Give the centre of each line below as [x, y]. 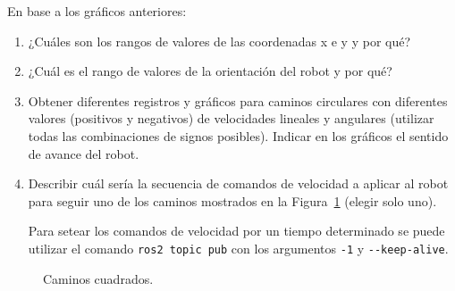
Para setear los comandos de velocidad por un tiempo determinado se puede [236, 231]
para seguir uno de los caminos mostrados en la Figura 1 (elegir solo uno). [232, 200]
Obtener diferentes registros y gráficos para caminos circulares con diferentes [238, 100]
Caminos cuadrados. [98, 278]
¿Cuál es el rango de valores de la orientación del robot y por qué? [210, 71]
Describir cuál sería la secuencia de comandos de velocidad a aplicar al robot [238, 183]
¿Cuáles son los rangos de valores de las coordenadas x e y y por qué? [219, 41]
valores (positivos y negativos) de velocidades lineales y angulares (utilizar [231, 118]
